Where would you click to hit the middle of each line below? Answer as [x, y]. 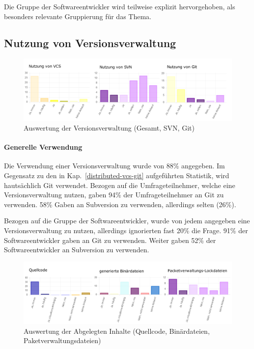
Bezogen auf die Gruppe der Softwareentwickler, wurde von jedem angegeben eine [127, 221]
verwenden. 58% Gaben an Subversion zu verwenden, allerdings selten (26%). [120, 204]
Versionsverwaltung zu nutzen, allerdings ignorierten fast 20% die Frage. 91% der [126, 230]
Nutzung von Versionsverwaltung [90, 42]
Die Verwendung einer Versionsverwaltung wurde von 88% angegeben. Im [114, 166]
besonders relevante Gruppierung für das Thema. [78, 16]
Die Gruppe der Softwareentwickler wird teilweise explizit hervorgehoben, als [120, 6]
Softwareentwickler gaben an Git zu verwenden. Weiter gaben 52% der [110, 240]
